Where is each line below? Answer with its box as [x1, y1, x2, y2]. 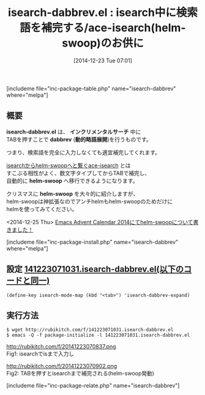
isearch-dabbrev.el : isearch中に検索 [8, 6, 198, 20]
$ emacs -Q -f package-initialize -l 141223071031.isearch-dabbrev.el [6, 332, 190, 339]
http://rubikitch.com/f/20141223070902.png [6, 363, 117, 370]
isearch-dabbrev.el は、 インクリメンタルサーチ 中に [6, 128, 141, 135]
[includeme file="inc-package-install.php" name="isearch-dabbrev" [6, 238, 179, 246]
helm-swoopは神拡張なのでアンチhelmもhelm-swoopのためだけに [6, 197, 173, 205]
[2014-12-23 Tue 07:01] [73, 56, 133, 64]
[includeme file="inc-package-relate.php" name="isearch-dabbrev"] [6, 382, 180, 389]
